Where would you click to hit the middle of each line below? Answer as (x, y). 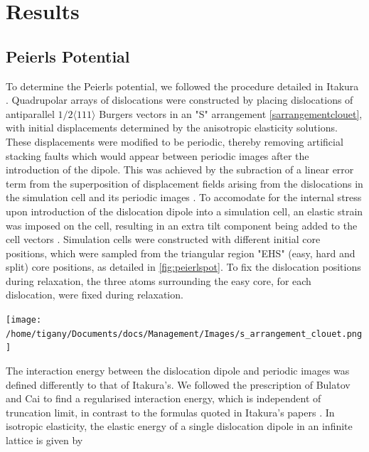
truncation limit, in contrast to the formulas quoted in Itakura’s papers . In (170, 412)
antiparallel (30, 113)
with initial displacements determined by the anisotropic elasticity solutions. (172, 128)
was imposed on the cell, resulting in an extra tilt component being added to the (182, 225)
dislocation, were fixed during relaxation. (95, 295)
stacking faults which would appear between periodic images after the (157, 155)
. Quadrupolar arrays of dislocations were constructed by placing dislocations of (180, 100)
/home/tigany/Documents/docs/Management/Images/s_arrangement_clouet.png (184, 334)
